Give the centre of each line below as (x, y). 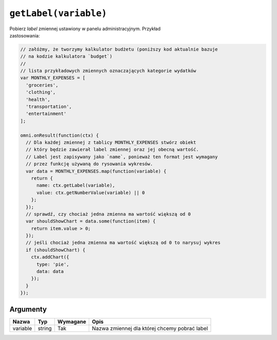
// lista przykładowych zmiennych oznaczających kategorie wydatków (108, 71)
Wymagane (72, 322)
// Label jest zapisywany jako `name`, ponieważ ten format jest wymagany (122, 157)
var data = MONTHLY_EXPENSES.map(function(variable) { (96, 171)
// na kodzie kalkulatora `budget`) (66, 57)
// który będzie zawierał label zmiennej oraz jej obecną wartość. (112, 150)
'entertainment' (46, 114)
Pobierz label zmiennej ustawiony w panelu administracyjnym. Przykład (85, 29)
